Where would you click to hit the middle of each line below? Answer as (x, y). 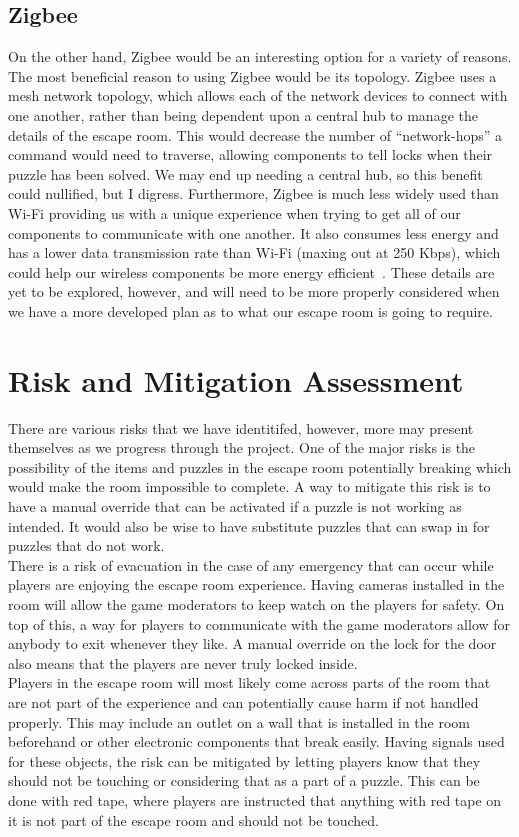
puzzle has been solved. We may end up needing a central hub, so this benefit (245, 173)
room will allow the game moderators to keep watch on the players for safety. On (256, 603)
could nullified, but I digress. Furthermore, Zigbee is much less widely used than (253, 193)
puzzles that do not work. (86, 545)
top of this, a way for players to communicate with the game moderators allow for (259, 623)
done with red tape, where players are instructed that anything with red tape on (255, 799)
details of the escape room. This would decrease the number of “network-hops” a (255, 134)
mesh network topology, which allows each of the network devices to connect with (258, 95)
